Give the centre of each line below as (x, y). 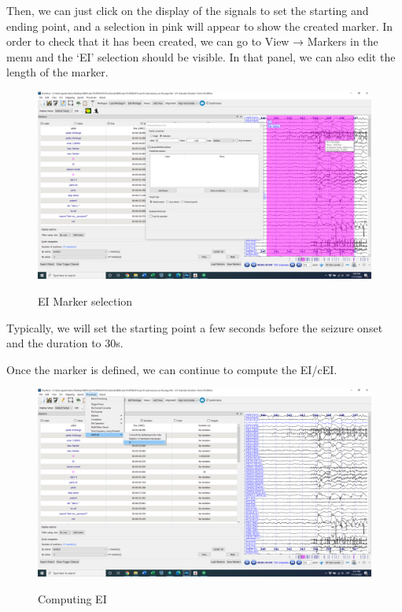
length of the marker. (57, 72)
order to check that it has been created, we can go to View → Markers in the (192, 41)
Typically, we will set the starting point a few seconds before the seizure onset (195, 327)
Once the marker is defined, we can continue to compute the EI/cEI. (172, 369)
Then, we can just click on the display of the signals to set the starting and (188, 10)
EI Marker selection (85, 301)
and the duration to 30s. (65, 343)
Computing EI (72, 598)
